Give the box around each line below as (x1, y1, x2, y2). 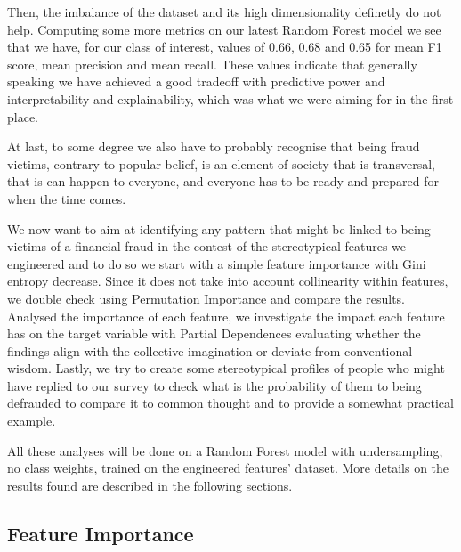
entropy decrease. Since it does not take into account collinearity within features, (7, 272, 449, 290)
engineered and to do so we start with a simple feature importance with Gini (7, 254, 426, 272)
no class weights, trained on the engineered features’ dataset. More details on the (7, 459, 449, 477)
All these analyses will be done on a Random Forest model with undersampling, (7, 441, 443, 459)
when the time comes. (7, 189, 126, 207)
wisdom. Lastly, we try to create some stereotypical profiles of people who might (7, 359, 445, 377)
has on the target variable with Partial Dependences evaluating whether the (7, 324, 421, 343)
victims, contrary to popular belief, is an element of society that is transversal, (7, 154, 435, 173)
